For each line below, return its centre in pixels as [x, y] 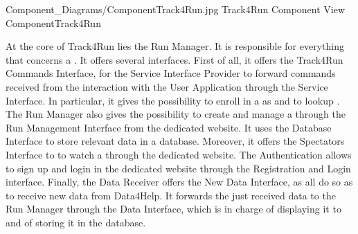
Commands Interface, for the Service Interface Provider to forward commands [171, 73]
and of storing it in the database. [76, 222]
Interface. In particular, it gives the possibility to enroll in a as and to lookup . [173, 100]
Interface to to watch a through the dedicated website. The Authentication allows [179, 154]
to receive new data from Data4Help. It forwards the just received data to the [171, 195]
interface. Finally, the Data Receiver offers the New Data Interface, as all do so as [179, 182]
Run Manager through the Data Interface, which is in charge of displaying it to [173, 209]
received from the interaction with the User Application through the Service [167, 86]
